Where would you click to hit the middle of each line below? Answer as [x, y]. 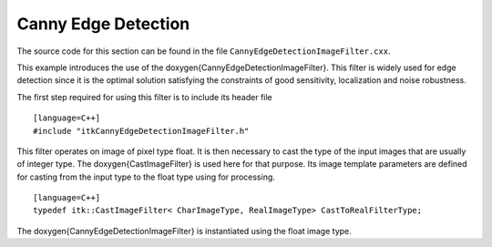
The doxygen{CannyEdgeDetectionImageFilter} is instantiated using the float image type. [184, 231]
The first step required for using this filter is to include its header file [144, 97]
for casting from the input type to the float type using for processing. [146, 177]
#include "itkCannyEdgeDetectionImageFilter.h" [141, 131]
